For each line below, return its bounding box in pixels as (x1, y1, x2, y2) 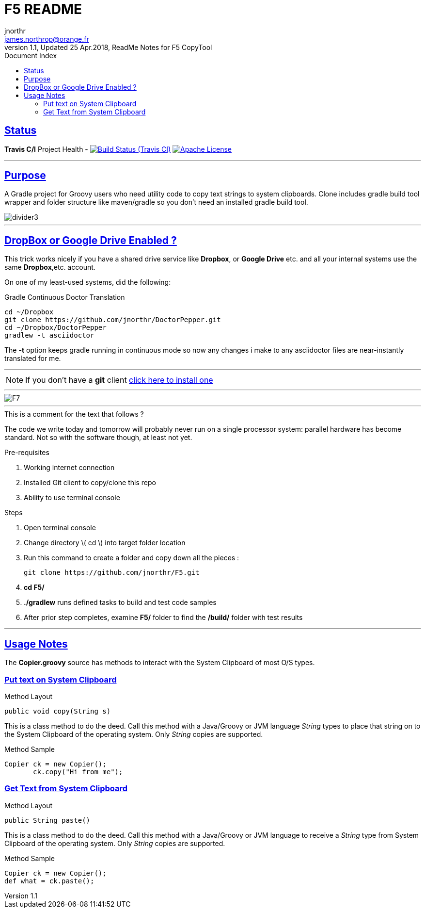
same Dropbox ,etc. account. (4, 263, 95, 272)
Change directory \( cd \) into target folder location (24, 538, 186, 547)
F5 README (4, 1, 82, 17)
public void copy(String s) (4, 707, 111, 715)
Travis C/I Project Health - (4, 145, 88, 153)
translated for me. (4, 354, 61, 363)
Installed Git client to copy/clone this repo (24, 478, 156, 487)
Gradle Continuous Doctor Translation (4, 293, 125, 302)
